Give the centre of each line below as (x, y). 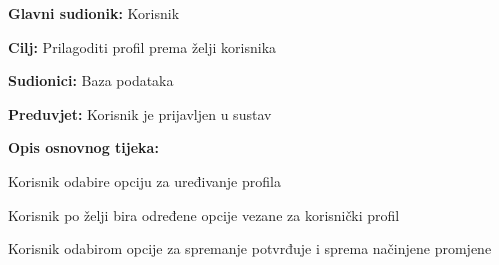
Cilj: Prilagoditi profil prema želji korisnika (142, 46)
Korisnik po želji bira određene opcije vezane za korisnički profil (204, 214)
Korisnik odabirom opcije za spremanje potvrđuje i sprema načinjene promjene (250, 248)
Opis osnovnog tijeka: (83, 147)
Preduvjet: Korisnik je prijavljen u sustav (140, 113)
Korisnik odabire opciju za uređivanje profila (144, 180)
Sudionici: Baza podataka (91, 80)
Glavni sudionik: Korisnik (94, 13)
